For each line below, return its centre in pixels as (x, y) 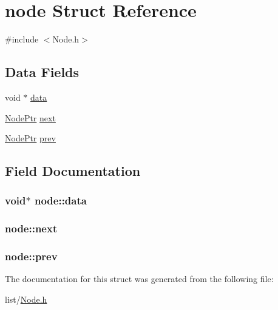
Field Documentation (73, 171)
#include (22, 39)
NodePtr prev (30, 138)
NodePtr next (30, 117)
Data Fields (42, 72)
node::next (31, 228)
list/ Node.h (26, 299)
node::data (60, 200)
